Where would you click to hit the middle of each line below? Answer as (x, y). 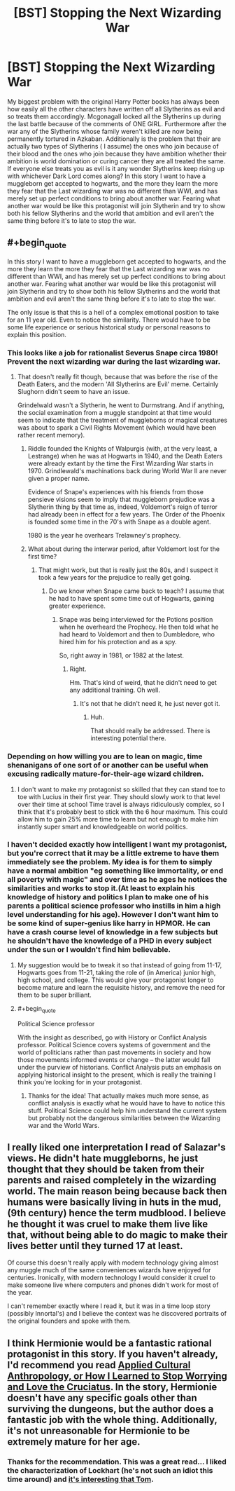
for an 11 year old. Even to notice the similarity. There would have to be (109, 320)
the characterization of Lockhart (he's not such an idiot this (110, 1470)
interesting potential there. (128, 738)
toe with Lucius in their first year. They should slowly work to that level (119, 796)
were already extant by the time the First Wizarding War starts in (120, 463)
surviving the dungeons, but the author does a (111, 1409)
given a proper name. (58, 479)
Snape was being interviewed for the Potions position (136, 620)
